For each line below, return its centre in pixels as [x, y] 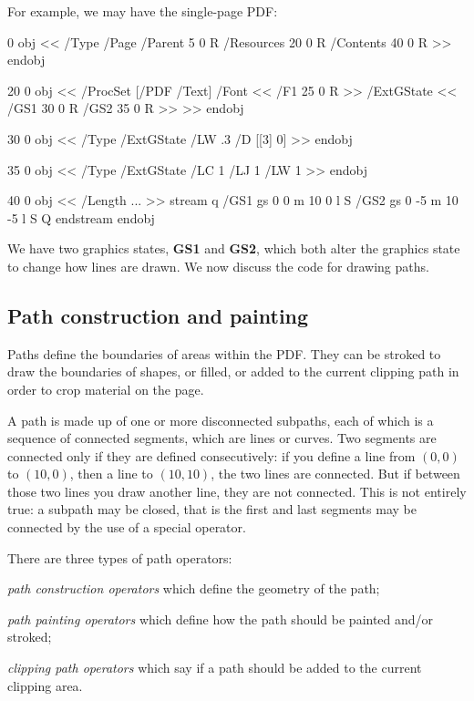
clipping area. [45, 685]
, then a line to [111, 474]
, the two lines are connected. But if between [335, 474]
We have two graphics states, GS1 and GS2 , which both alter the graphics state [234, 248]
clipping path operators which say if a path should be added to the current [215, 668]
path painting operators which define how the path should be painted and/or [221, 619]
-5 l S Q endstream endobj [81, 217]
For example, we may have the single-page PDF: [143, 11]
